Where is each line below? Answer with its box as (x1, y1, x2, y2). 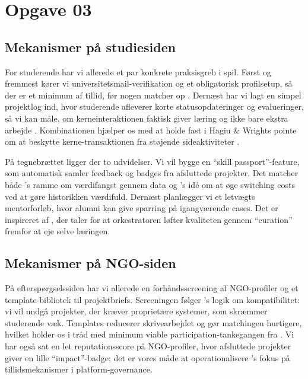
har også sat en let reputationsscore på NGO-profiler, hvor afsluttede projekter (5, 340, 291, 352)
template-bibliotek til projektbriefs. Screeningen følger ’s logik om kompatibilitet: (5, 293, 300, 305)
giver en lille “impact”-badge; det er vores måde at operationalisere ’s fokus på (5, 351, 290, 364)
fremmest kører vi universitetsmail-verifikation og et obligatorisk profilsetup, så (5, 77, 293, 90)
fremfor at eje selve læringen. (5, 225, 110, 237)
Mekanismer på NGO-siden (5, 254, 176, 272)
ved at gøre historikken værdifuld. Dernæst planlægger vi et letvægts (5, 190, 255, 202)
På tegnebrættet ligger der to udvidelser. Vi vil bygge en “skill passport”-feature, (5, 155, 300, 167)
